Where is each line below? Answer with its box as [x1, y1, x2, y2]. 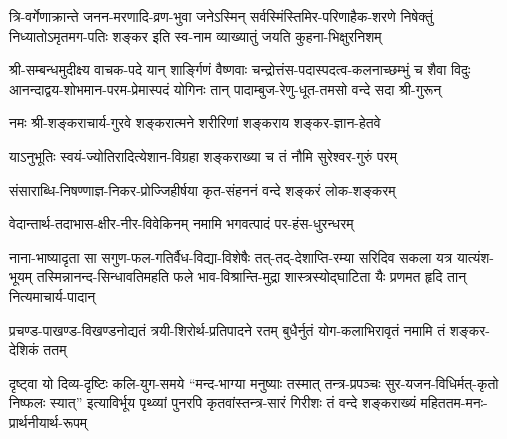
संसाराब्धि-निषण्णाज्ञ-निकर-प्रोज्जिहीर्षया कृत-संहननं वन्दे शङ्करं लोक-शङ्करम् [9, 179, 396, 200]
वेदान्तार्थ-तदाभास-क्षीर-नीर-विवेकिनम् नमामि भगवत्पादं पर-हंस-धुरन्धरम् [9, 213, 354, 234]
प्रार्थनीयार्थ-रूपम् [9, 411, 88, 432]
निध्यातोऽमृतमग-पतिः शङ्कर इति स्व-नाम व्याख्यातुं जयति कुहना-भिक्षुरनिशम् [9, 25, 382, 46]
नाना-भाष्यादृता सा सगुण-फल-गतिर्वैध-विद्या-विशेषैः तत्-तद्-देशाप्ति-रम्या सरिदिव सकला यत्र [9, 246, 453, 267]
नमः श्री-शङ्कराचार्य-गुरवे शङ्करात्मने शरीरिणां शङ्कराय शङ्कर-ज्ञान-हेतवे [9, 112, 381, 133]
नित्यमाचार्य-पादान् [9, 285, 96, 306]
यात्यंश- [456, 246, 494, 267]
